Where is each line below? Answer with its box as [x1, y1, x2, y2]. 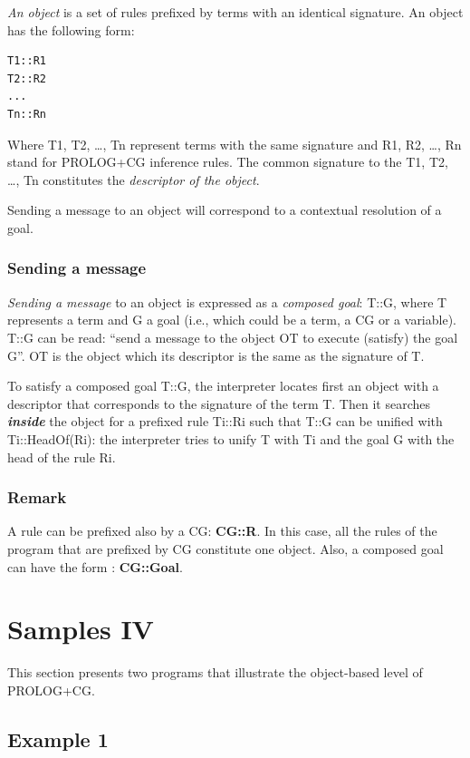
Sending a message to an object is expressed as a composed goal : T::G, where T [7, 292, 447, 311]
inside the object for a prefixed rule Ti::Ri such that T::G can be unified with [7, 412, 443, 431]
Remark [7, 486, 67, 509]
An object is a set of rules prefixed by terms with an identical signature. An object [7, 3, 464, 21]
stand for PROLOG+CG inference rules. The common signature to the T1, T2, [7, 152, 448, 171]
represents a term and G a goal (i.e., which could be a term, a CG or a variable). [7, 310, 456, 329]
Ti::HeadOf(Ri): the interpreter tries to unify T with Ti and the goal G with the [7, 429, 455, 448]
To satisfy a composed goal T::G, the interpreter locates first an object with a [7, 376, 439, 395]
